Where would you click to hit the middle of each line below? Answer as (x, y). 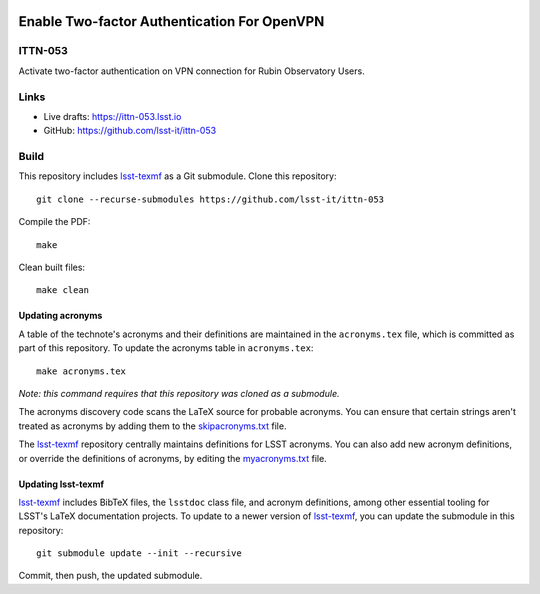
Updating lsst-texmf (61, 484)
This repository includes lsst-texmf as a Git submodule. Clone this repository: (177, 176)
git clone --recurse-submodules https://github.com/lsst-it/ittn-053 (210, 199)
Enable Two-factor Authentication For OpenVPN (171, 21)
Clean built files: (51, 267)
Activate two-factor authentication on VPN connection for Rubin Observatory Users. (191, 71)
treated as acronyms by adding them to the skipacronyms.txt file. (152, 426)
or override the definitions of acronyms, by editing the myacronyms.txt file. (172, 458)
